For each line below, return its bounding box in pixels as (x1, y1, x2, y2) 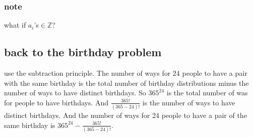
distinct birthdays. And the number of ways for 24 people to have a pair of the (4, 110, 247, 120)
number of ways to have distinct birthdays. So (4, 87, 146, 98)
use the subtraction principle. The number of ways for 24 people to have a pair (4, 68, 247, 78)
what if (4, 20, 26, 30)
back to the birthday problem (4, 44, 162, 60)
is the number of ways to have (142, 97, 235, 107)
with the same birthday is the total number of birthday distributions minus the (4, 77, 249, 88)
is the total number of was (166, 87, 248, 98)
